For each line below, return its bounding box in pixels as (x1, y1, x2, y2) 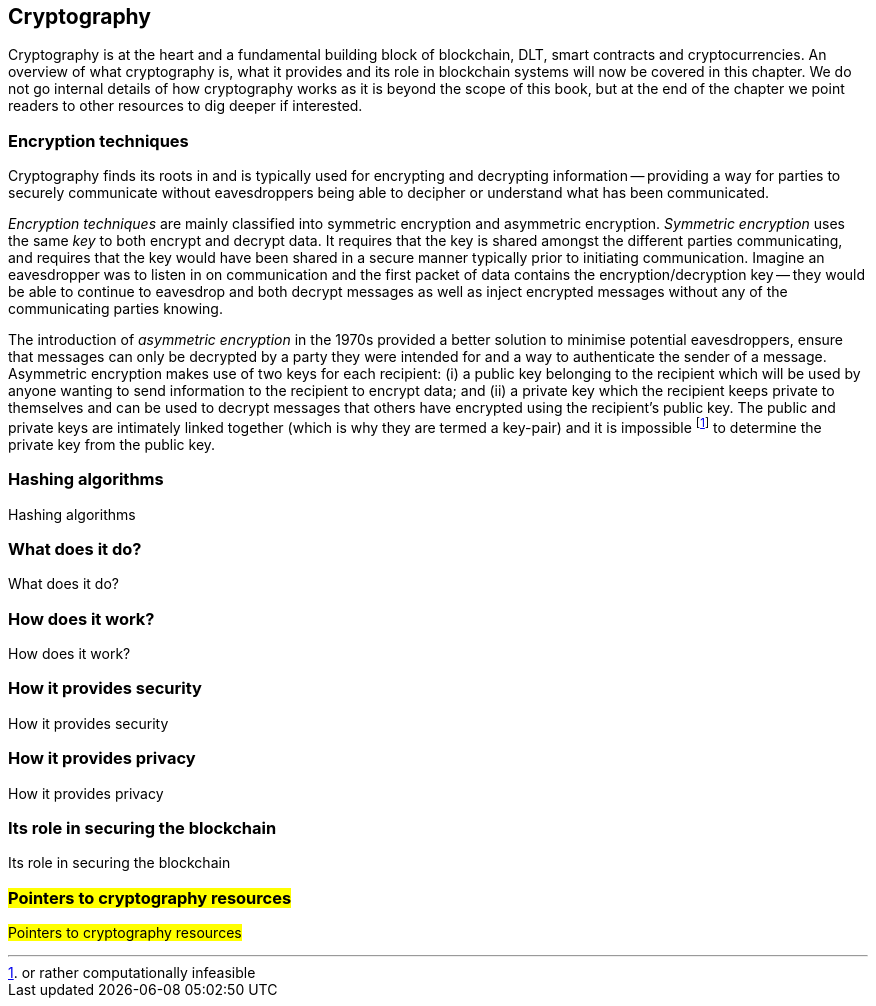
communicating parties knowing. (8, 300, 223, 318)
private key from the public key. (8, 435, 216, 453)
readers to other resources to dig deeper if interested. (8, 97, 363, 115)
